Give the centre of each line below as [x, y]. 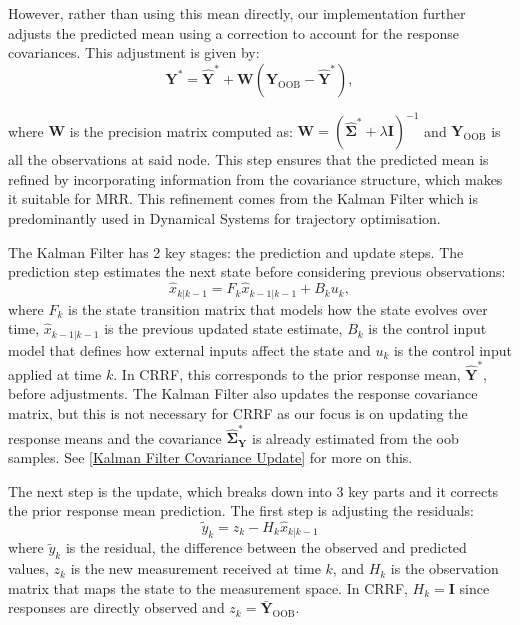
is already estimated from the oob [355, 437]
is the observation [444, 568]
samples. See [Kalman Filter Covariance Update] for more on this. [210, 456]
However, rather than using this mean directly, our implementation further [237, 13]
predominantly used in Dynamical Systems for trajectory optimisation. [224, 218]
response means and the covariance [115, 437]
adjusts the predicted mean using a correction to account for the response [233, 32]
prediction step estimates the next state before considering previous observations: [257, 271]
